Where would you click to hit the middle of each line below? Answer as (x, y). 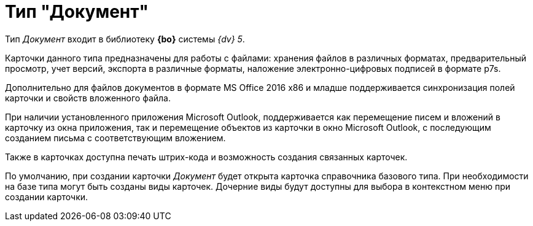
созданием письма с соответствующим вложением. (115, 138)
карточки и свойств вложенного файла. (88, 98)
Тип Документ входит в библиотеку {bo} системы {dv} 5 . (125, 39)
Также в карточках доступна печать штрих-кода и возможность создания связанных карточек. (206, 157)
